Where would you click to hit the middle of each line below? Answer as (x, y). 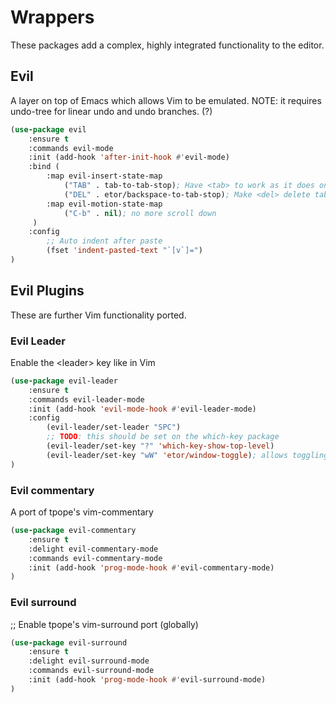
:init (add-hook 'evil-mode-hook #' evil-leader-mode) (142, 409)
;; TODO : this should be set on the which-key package (163, 437)
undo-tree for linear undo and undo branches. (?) (111, 111)
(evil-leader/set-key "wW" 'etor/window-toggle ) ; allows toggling (187, 455)
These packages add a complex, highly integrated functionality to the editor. (167, 45)
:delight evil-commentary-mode (93, 549)
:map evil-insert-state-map (104, 176)
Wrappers (52, 17)
